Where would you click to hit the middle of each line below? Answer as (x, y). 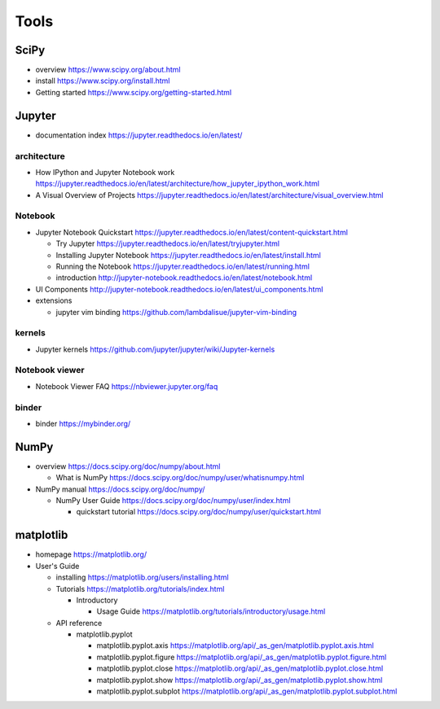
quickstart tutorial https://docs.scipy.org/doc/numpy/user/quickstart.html (199, 512)
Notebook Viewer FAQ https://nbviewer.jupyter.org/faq (127, 386)
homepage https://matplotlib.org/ (91, 554)
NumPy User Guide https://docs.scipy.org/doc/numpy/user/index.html (173, 501)
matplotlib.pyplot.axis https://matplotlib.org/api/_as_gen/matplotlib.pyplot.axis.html (235, 646)
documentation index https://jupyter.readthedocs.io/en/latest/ (139, 135)
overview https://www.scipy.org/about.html (108, 70)
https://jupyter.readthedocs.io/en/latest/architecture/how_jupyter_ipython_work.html (177, 184)
